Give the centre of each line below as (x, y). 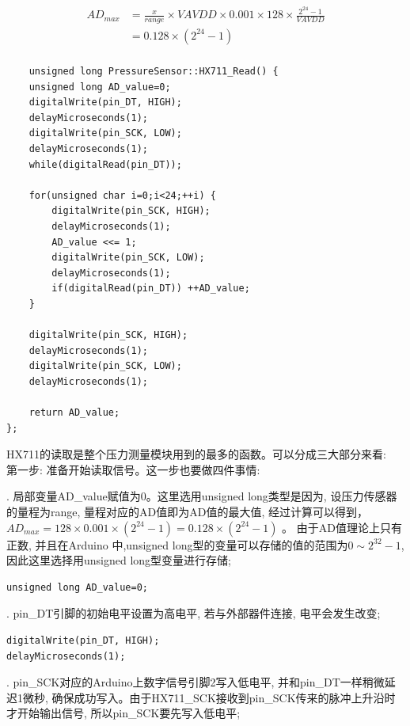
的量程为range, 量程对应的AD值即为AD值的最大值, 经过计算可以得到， (187, 512)
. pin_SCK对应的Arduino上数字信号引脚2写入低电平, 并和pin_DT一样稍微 (196, 682)
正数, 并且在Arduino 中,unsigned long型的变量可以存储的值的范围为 (177, 544)
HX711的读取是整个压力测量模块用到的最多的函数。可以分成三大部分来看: (196, 454)
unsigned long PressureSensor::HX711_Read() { (154, 71)
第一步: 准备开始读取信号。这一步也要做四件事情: (133, 469)
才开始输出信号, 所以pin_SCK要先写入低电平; (123, 713)
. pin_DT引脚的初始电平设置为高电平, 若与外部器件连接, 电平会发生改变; (194, 613)
